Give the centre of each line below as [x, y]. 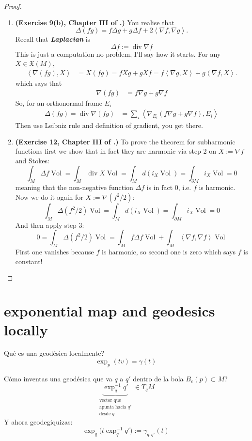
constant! [29, 261]
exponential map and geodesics [110, 311]
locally [26, 330]
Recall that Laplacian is [53, 39]
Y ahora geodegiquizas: [38, 422]
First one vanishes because [55, 252]
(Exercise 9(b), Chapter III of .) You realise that [95, 22]
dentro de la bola [158, 378]
